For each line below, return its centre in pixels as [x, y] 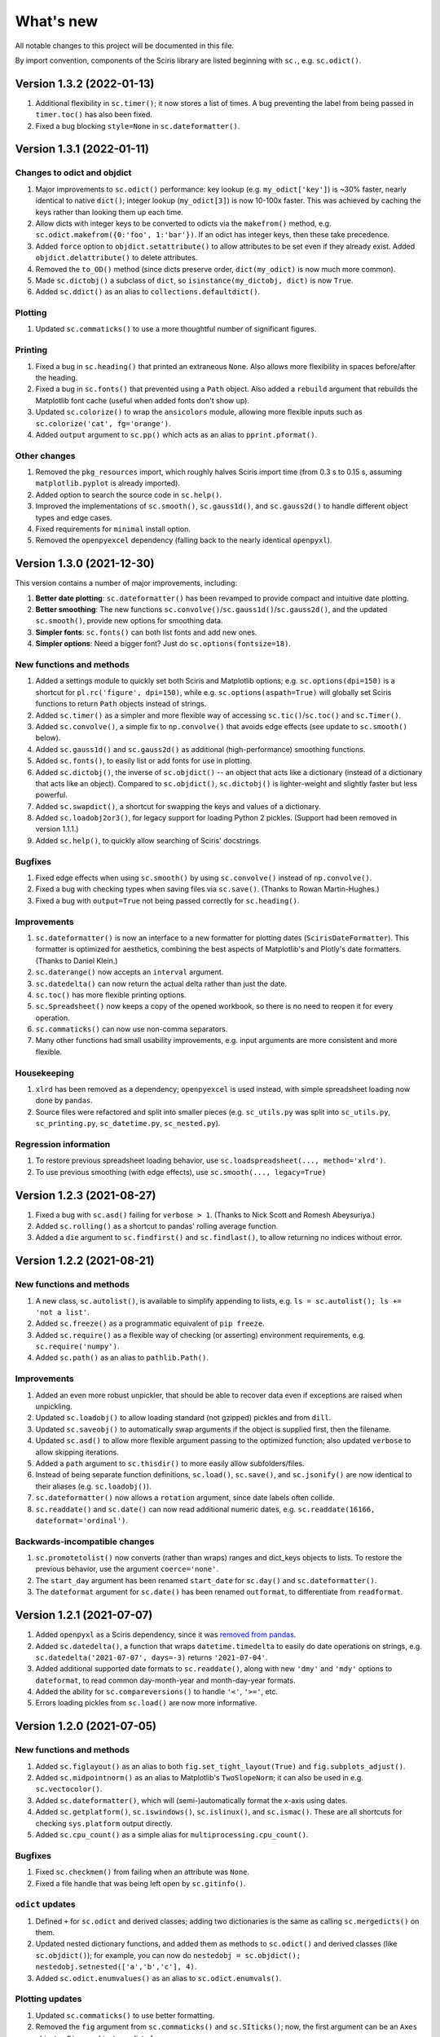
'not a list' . [62, 1312]
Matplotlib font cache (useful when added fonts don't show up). [143, 400]
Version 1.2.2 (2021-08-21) [85, 1261]
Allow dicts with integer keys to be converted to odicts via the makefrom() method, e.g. [183, 223]
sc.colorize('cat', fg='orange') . [103, 423]
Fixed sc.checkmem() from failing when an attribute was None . [143, 1872]
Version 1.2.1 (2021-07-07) [84, 1615]
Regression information [63, 1144]
